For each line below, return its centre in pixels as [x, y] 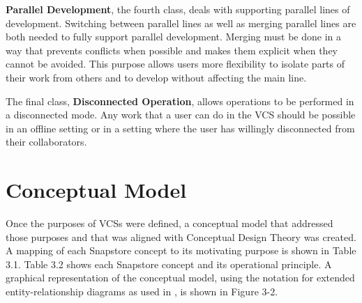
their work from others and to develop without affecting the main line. [156, 77]
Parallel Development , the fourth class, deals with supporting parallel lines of [178, 9]
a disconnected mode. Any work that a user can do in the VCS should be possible [181, 115]
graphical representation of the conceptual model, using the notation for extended [180, 278]
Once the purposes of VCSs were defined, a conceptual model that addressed [169, 223]
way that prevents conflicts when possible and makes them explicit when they [172, 50]
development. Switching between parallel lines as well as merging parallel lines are [181, 23]
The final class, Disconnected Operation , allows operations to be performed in [180, 101]
